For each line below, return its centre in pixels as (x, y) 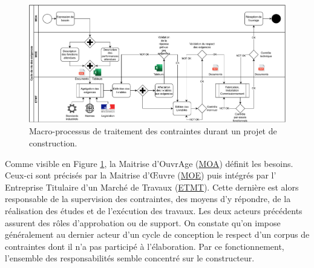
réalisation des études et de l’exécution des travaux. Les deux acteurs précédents (154, 210)
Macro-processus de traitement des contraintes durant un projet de (153, 131)
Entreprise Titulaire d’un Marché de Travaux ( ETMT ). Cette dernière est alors (152, 187)
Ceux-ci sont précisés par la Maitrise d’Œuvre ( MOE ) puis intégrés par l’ (141, 175)
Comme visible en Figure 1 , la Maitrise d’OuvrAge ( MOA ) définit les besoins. (149, 163)
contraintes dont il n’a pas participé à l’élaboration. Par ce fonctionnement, (145, 246)
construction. (53, 142)
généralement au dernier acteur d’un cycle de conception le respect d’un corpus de (157, 234)
